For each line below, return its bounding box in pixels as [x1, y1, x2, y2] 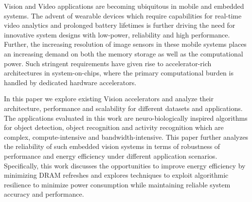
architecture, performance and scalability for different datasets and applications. [4, 103, 243, 113]
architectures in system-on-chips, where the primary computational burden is [4, 68, 234, 78]
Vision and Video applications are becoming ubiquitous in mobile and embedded [4, 1, 244, 11]
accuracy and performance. [4, 189, 84, 199]
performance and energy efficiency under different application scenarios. [4, 150, 217, 161]
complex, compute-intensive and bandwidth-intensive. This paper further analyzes [4, 131, 249, 142]
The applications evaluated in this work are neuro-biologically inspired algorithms [4, 112, 248, 123]
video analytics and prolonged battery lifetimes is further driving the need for [4, 20, 235, 30]
